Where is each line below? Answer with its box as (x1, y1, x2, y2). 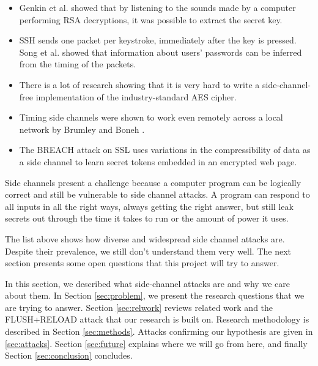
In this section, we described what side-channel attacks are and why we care (5, 277, 290, 289)
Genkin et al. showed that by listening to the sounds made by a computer (19, 1, 296, 13)
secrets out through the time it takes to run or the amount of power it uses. (5, 212, 289, 225)
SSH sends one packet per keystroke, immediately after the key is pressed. (19, 34, 297, 47)
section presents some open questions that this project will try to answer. (5, 256, 279, 269)
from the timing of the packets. (19, 58, 136, 70)
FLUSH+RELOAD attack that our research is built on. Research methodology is (5, 313, 309, 326)
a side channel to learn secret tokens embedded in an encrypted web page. (19, 155, 297, 168)
